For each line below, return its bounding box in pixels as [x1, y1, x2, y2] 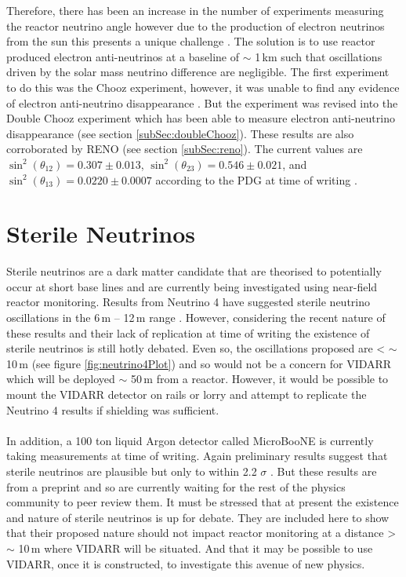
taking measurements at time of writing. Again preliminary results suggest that [6, 447, 388, 464]
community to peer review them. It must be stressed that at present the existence [6, 494, 399, 510]
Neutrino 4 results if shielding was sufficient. [6, 401, 219, 418]
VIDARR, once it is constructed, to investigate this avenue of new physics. [6, 555, 365, 572]
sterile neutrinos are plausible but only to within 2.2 [6, 462, 257, 479]
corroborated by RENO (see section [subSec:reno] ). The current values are [6, 141, 363, 157]
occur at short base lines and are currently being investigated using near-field [6, 278, 378, 294]
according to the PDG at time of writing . [155, 171, 357, 188]
